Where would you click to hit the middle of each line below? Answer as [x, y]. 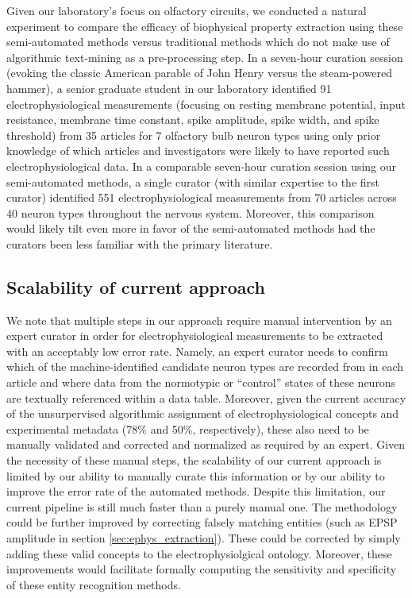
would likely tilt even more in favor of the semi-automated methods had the [191, 228]
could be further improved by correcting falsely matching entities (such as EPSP [202, 522]
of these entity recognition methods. [94, 584]
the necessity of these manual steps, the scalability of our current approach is [194, 460]
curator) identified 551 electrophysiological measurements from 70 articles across [202, 197]
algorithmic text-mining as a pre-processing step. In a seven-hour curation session [205, 57]
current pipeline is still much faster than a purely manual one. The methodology [202, 506]
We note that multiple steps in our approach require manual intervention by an [199, 320]
